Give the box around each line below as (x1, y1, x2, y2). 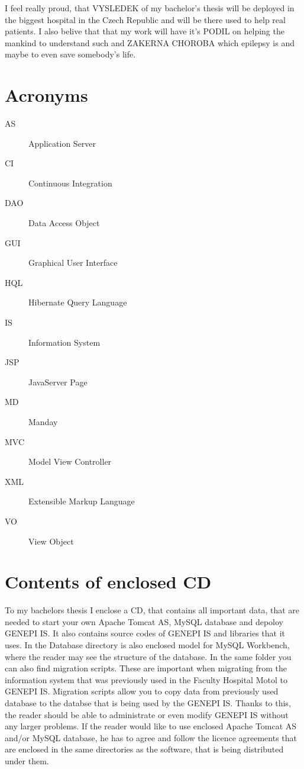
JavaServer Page (28, 375, 88, 388)
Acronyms (5, 83, 88, 107)
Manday (28, 416, 58, 427)
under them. (5, 755, 49, 767)
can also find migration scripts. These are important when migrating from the (5, 662, 287, 674)
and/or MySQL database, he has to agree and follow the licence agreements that (5, 731, 297, 744)
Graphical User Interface (28, 256, 118, 269)
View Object (28, 535, 74, 547)
